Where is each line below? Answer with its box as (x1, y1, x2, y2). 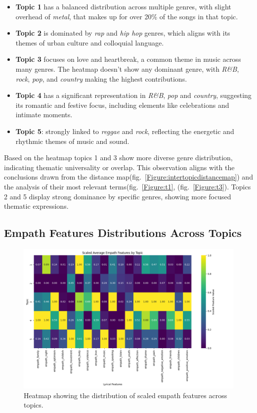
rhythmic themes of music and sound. (15, 136, 129, 146)
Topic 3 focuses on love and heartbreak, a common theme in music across (15, 54, 241, 64)
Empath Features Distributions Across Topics (4, 225, 242, 240)
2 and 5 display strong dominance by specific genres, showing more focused (4, 191, 231, 201)
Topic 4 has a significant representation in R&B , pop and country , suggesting (15, 90, 252, 100)
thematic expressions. (4, 201, 69, 211)
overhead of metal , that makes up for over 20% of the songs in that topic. (15, 11, 238, 21)
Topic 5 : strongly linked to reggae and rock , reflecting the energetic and (15, 126, 234, 136)
